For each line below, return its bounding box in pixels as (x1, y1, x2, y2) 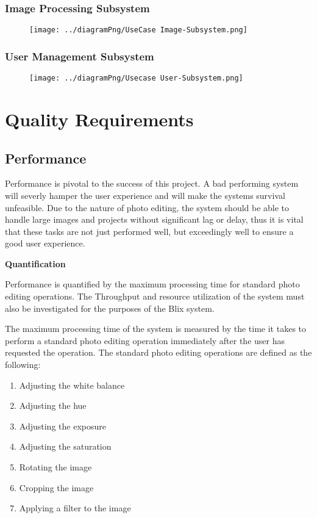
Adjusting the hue (19, 399, 87, 412)
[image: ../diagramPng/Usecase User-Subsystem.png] (29, 74, 243, 83)
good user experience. (5, 237, 85, 250)
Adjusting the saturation (19, 440, 112, 453)
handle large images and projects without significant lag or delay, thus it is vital (5, 213, 304, 226)
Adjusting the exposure (19, 419, 106, 432)
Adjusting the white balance (19, 378, 125, 391)
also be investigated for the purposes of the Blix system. (5, 301, 215, 314)
